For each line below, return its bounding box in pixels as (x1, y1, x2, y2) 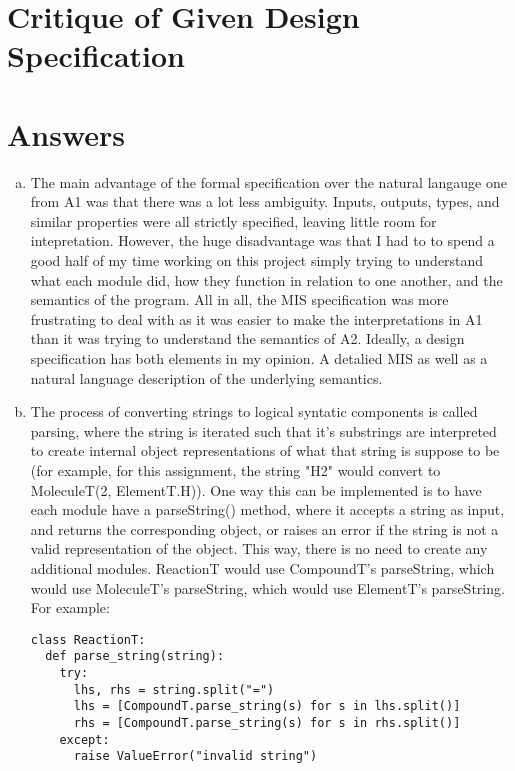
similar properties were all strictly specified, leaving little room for (30, 210, 437, 231)
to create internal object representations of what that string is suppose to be (30, 440, 500, 461)
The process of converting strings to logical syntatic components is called (30, 401, 478, 422)
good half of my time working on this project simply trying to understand (30, 250, 484, 271)
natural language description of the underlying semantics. (30, 367, 383, 388)
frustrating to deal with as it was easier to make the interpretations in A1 (30, 308, 483, 329)
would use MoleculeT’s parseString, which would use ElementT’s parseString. (30, 577, 505, 598)
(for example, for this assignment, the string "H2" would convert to (30, 460, 441, 480)
